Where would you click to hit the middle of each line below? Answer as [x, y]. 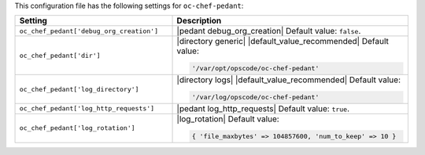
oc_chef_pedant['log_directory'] [79, 89]
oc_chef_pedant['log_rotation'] [77, 128]
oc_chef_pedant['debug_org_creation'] [89, 31]
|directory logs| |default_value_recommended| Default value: [289, 80]
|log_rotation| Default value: [228, 119]
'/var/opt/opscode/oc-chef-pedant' [255, 68]
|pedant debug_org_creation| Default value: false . [269, 31]
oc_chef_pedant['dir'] [60, 55]
